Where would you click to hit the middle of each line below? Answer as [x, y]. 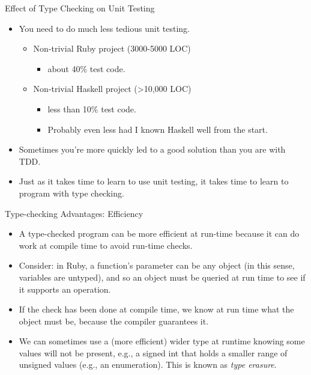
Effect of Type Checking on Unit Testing [80, 8]
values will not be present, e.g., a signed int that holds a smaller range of [153, 352]
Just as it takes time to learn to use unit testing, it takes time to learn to [154, 181]
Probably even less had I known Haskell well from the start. [158, 129]
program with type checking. [71, 193]
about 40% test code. [86, 68]
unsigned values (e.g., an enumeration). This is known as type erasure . [148, 364]
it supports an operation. [65, 289]
